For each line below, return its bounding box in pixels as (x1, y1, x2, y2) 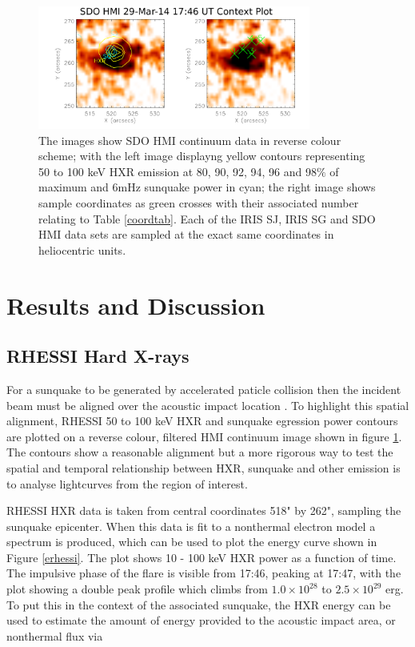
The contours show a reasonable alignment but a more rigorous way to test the (6, 444, 393, 460)
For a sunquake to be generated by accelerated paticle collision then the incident (6, 380, 401, 397)
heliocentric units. (38, 241, 126, 258)
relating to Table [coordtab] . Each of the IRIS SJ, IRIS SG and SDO (38, 210, 376, 227)
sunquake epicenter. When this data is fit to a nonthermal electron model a (6, 517, 376, 534)
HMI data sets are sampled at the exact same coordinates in (38, 226, 334, 243)
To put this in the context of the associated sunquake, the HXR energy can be (6, 596, 391, 613)
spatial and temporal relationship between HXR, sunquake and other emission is (6, 459, 401, 476)
